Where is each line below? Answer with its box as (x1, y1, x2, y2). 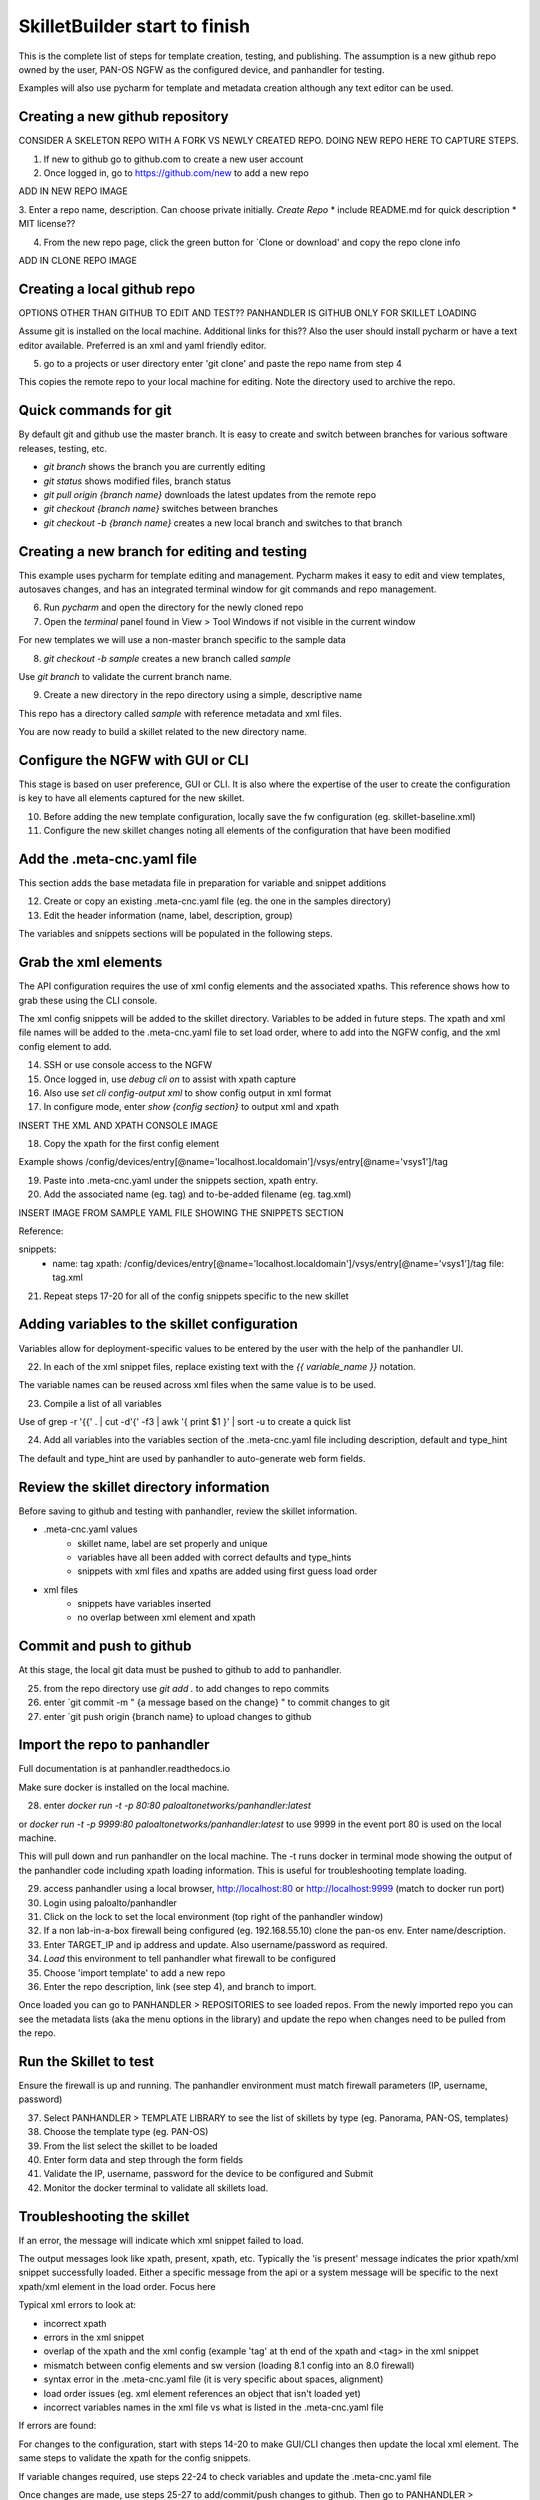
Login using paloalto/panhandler (43, 1896, 177, 1909)
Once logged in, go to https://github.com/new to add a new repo (43, 167, 309, 179)
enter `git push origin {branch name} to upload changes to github (43, 1710, 312, 1722)
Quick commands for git (18, 402, 172, 419)
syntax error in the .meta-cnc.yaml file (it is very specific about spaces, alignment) (43, 2373, 384, 2385)
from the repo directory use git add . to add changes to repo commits (43, 1682, 330, 1694)
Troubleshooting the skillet (18, 2208, 190, 2225)
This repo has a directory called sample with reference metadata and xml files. (18, 707, 342, 719)
